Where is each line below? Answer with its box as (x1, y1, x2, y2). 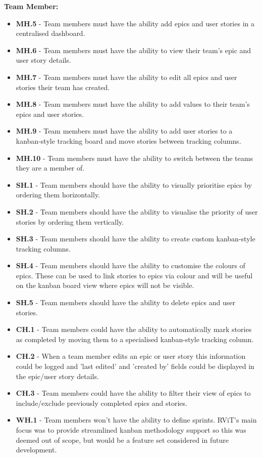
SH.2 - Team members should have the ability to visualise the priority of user (16, 206, 258, 217)
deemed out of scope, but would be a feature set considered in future (16, 434, 229, 445)
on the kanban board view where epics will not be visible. (16, 280, 194, 290)
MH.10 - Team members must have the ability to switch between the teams (16, 152, 253, 163)
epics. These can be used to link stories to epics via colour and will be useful (16, 270, 253, 280)
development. (16, 444, 57, 455)
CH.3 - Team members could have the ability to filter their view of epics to (16, 388, 251, 398)
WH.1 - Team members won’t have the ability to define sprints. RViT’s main (16, 414, 257, 425)
